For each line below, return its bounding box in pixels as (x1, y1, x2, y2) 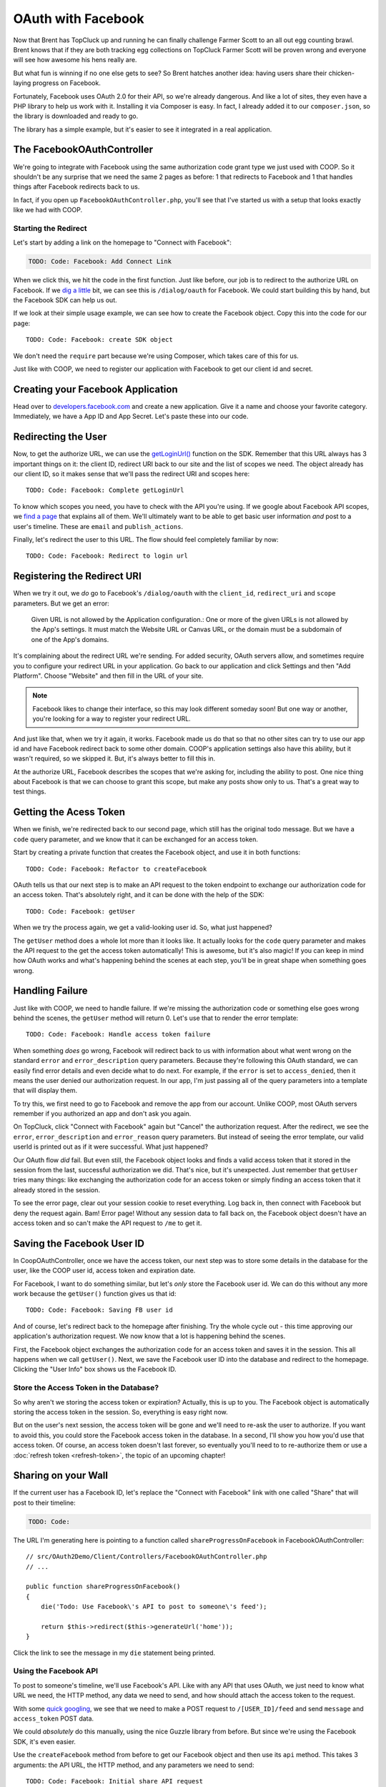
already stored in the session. (13, 1185, 100, 1194)
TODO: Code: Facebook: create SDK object (26, 336, 173, 344)
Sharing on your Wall (13, 1470, 109, 1482)
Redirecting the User (13, 431, 107, 443)
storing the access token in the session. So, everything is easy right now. (13, 1407, 228, 1416)
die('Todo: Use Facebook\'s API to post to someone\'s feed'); (40, 1603, 267, 1611)
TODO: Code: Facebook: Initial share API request (26, 1777, 204, 1785)
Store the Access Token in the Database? (13, 1383, 159, 1393)
